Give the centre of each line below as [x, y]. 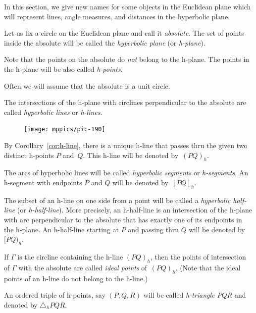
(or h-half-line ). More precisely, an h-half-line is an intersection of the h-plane [135, 210]
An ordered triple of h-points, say [55, 295]
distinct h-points [29, 155]
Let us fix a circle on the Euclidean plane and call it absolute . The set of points [124, 33]
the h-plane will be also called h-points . [63, 69]
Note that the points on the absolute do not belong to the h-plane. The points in [127, 59]
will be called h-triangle [179, 295]
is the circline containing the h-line [70, 256]
